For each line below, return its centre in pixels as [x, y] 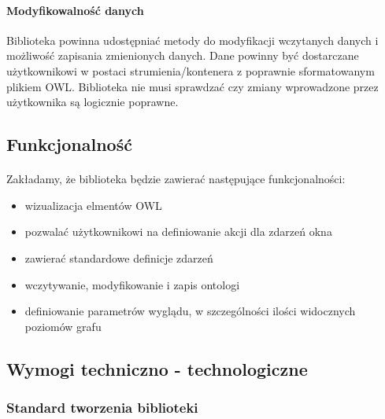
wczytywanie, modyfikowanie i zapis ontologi [132, 284]
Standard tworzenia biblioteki [102, 407]
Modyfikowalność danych [75, 10]
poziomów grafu [63, 326]
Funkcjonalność [69, 144]
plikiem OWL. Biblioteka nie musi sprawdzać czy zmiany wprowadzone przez [192, 86]
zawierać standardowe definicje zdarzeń [119, 257]
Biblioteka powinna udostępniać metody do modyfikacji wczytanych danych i [192, 40]
